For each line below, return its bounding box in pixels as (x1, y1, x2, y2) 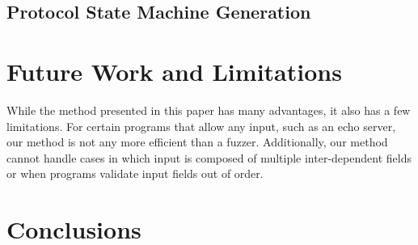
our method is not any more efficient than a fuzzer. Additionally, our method (6, 133, 388, 150)
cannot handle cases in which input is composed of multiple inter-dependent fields (6, 149, 412, 166)
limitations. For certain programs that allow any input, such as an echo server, (6, 117, 396, 134)
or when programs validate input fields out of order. (6, 165, 264, 182)
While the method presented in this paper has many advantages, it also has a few (6, 101, 411, 118)
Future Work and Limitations (6, 54, 342, 87)
